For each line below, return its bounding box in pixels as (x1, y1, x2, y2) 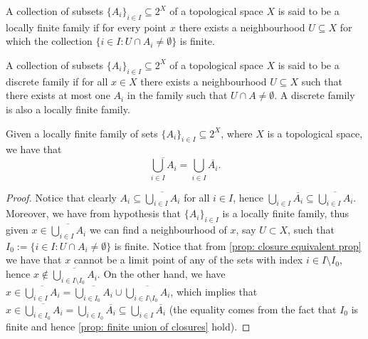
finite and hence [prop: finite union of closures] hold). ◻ (6, 318, 251, 333)
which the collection (6, 33, 93, 48)
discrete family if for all (6, 73, 108, 88)
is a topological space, (267, 125, 363, 140)
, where (221, 125, 253, 140)
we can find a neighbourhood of (89, 222, 227, 237)
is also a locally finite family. (6, 101, 130, 116)
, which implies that (170, 283, 258, 298)
